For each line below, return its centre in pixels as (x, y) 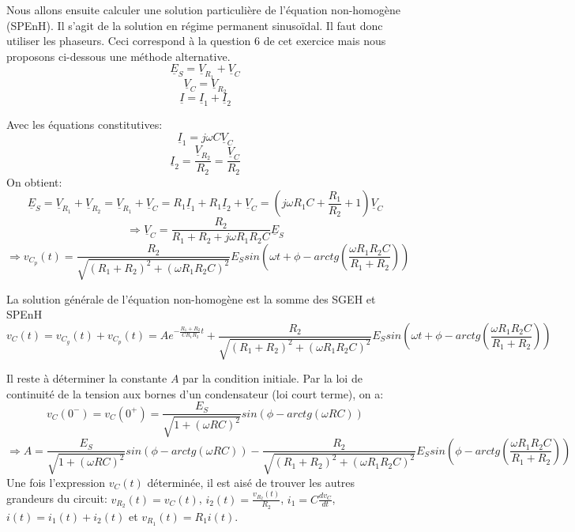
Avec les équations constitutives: (85, 125)
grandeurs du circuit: (57, 498)
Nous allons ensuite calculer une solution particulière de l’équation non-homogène (203, 9)
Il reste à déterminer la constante (87, 378)
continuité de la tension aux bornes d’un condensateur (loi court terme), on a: (195, 393)
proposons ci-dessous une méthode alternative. (118, 56)
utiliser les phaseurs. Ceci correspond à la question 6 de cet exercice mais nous (196, 41)
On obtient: (34, 181)
